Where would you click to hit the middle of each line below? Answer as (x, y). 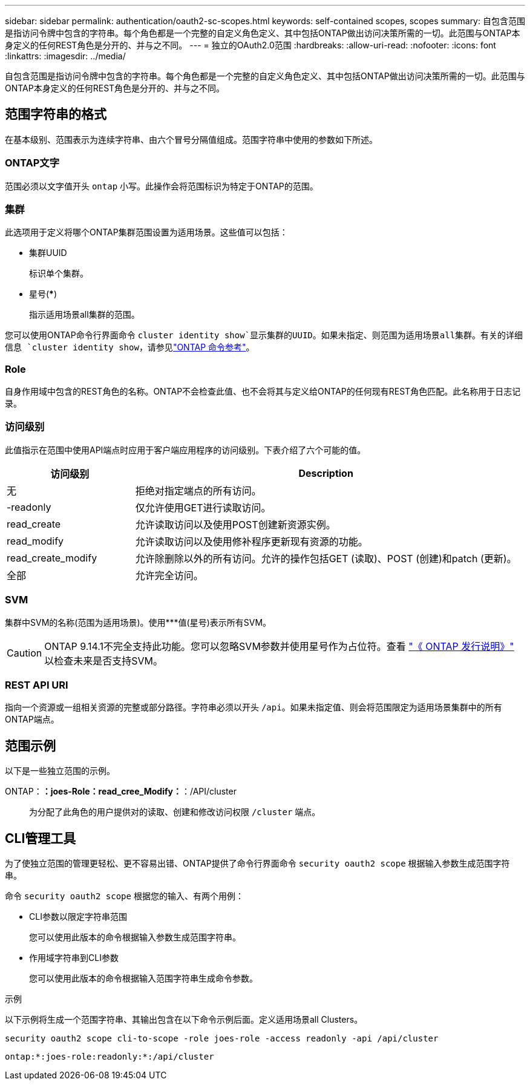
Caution (25, 653)
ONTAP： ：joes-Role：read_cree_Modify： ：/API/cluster (121, 792)
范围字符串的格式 (56, 114)
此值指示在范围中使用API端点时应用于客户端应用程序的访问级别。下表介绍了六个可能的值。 (185, 450)
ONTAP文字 (32, 163)
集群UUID (48, 253)
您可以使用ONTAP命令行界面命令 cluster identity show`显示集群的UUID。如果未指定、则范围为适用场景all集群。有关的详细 (264, 335)
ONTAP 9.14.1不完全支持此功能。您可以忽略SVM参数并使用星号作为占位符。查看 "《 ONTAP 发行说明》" (279, 646)
